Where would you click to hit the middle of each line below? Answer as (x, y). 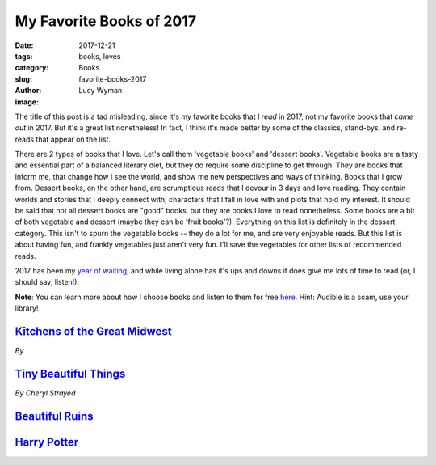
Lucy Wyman (101, 91)
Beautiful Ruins (54, 416)
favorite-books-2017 (113, 79)
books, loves (100, 56)
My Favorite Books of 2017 (106, 21)
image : (27, 102)
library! (27, 308)
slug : (23, 79)
